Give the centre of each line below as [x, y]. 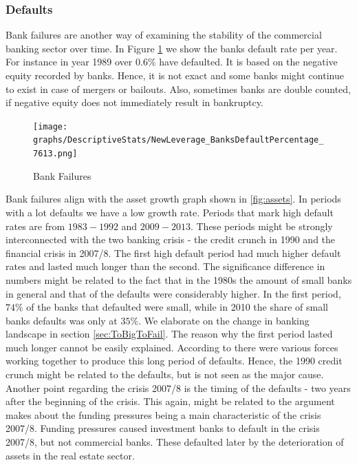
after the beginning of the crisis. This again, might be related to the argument [170, 401]
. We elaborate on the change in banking [224, 320]
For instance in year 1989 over [69, 62]
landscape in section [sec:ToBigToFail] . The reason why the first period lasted [169, 334]
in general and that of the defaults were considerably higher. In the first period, [173, 293]
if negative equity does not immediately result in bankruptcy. [134, 102]
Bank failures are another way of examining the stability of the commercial [164, 35]
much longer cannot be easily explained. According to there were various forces [172, 347]
